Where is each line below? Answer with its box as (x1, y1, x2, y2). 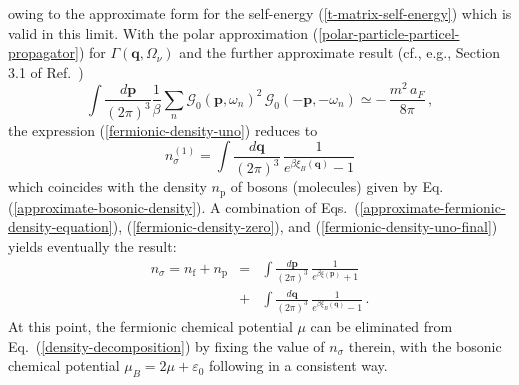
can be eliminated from (310, 316, 453, 337)
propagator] (8, 42, 79, 63)
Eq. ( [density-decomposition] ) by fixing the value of (8, 335, 325, 356)
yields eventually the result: (8, 236, 177, 257)
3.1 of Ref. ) (8, 61, 84, 82)
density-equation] (8, 216, 113, 237)
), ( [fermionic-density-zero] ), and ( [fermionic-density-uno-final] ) (112, 216, 498, 237)
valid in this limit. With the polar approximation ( (8, 22, 319, 43)
